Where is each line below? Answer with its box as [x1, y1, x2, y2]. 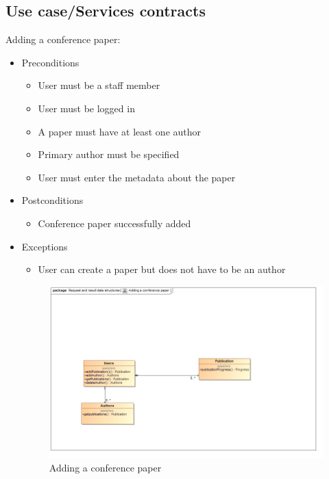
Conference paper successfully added [38, 216, 191, 230]
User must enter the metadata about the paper [38, 170, 236, 184]
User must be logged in [38, 101, 135, 115]
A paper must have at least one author [38, 124, 202, 138]
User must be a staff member [38, 78, 160, 92]
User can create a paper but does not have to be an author [38, 262, 286, 276]
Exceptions [21, 239, 68, 253]
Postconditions [21, 193, 84, 207]
